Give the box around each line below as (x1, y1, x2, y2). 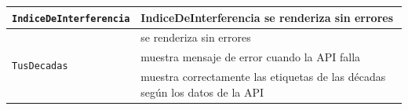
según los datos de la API (140, 83, 264, 100)
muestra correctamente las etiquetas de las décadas (140, 68, 386, 85)
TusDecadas (12, 60, 68, 72)
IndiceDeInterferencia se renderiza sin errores (140, 9, 394, 25)
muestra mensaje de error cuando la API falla (140, 49, 361, 65)
